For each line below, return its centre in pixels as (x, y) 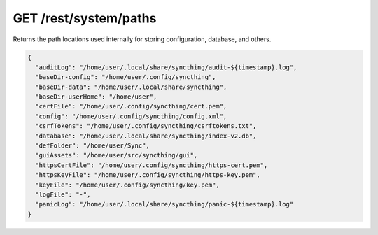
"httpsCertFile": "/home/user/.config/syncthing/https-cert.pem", (152, 165)
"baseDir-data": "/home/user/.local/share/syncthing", (131, 87)
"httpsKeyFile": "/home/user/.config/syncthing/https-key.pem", (148, 175)
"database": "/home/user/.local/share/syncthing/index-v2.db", (146, 136)
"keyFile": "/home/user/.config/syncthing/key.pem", (127, 185)
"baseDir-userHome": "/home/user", (96, 97)
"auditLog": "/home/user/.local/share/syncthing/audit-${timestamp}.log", (166, 67)
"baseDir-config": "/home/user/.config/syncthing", (126, 77)
